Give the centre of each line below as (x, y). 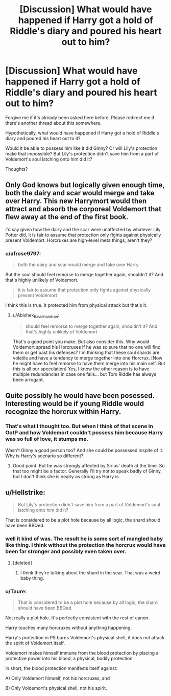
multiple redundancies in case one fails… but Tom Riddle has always (84, 374)
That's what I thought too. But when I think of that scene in (79, 426)
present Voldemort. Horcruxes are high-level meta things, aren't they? (79, 240)
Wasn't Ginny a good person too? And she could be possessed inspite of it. (84, 450)
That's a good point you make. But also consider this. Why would (81, 342)
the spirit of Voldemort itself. (35, 643)
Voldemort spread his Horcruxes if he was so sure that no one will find (87, 347)
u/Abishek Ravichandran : (36, 316)
